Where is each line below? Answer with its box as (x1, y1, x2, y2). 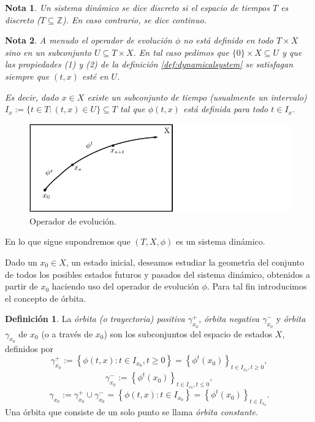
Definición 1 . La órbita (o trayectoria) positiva (5, 312, 185, 325)
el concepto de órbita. (5, 291, 86, 304)
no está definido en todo (183, 34, 273, 47)
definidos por (5, 342, 54, 355)
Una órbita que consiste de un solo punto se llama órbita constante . (5, 405, 258, 418)
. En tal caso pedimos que (133, 45, 229, 58)
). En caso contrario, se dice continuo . (62, 13, 207, 26)
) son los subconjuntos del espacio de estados (104, 327, 273, 340)
